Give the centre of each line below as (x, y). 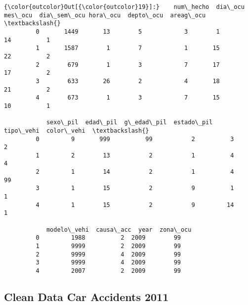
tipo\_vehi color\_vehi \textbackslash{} (77, 130)
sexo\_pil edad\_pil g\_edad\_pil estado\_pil (129, 123)
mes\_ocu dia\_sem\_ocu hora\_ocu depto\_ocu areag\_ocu (105, 15)
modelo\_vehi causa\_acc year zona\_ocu (119, 229)
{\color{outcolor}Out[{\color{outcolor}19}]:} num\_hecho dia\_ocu (124, 7)
